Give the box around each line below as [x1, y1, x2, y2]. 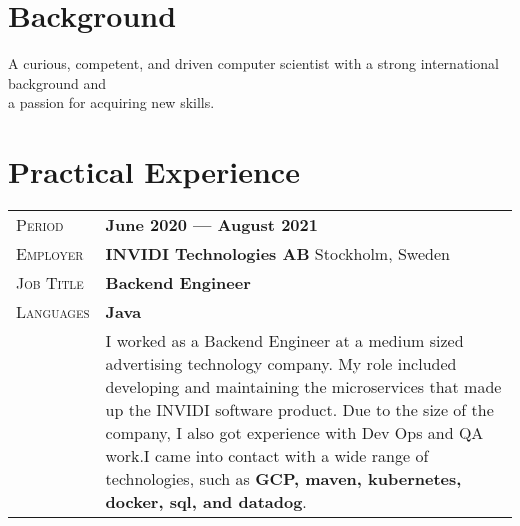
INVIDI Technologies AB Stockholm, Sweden [105, 242, 450, 266]
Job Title [16, 271, 84, 295]
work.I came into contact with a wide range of [105, 444, 429, 468]
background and [8, 72, 107, 93]
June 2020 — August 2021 [105, 213, 318, 237]
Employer [16, 242, 84, 266]
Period [16, 213, 64, 237]
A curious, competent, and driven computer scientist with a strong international [8, 53, 499, 74]
